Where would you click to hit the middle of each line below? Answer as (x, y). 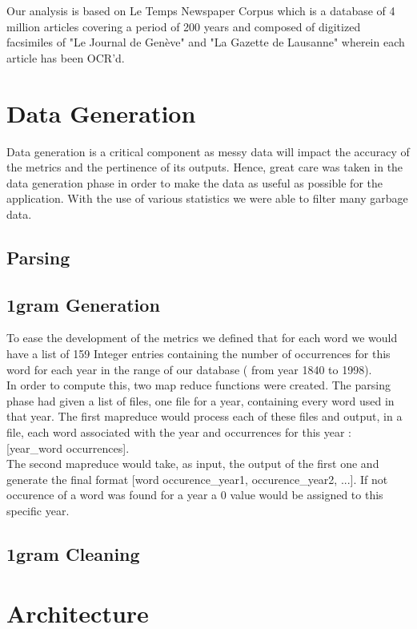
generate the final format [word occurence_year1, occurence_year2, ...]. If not (197, 479)
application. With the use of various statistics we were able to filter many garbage (207, 198)
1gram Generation (83, 304)
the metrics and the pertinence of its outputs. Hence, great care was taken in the (205, 167)
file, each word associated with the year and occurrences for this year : (179, 432)
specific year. (38, 510)
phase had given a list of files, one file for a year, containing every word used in (200, 400)
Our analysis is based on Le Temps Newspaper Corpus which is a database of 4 (201, 10)
